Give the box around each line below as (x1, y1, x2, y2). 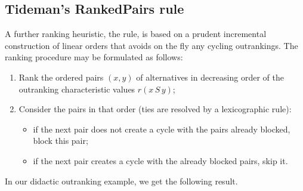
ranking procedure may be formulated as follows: (5, 51, 183, 63)
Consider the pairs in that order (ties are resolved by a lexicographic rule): (18, 103, 292, 115)
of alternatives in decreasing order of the (136, 70, 284, 83)
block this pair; (33, 134, 88, 147)
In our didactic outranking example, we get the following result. (5, 174, 238, 187)
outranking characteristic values (18, 82, 135, 95)
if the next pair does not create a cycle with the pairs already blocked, (33, 122, 290, 135)
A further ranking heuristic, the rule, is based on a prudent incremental (5, 27, 267, 40)
